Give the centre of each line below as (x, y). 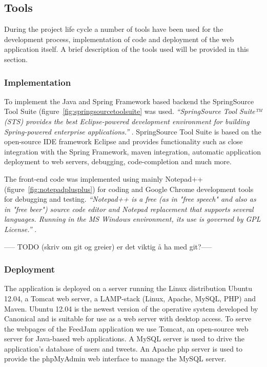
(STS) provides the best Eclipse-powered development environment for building (127, 121)
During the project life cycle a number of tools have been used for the (114, 29)
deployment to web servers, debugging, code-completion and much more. (118, 161)
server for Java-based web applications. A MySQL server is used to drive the (124, 339)
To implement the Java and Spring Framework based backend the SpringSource (129, 101)
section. (16, 59)
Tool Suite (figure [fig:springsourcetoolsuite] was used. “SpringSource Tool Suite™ (133, 111)
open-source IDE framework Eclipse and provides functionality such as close (124, 141)
